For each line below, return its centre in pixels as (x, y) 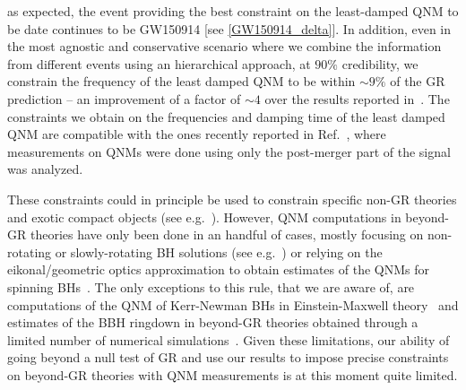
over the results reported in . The (357, 98)
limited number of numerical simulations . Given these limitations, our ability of (229, 339)
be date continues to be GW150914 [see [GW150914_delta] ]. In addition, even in (229, 28)
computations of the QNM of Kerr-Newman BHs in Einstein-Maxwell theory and (233, 304)
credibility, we (380, 63)
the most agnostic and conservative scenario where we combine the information (224, 46)
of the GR (418, 81)
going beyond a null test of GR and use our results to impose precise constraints (228, 357)
